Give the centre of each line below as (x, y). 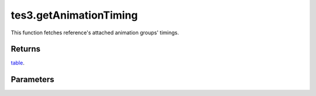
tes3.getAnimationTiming (74, 15)
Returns (26, 49)
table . (18, 63)
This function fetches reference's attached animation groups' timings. (95, 33)
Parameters (32, 79)
